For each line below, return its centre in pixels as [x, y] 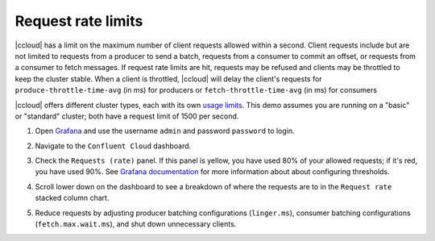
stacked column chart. [72, 198]
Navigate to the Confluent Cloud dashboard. [113, 146]
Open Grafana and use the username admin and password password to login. [165, 131]
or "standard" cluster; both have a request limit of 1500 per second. [127, 116]
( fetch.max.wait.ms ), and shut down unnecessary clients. [136, 224]
